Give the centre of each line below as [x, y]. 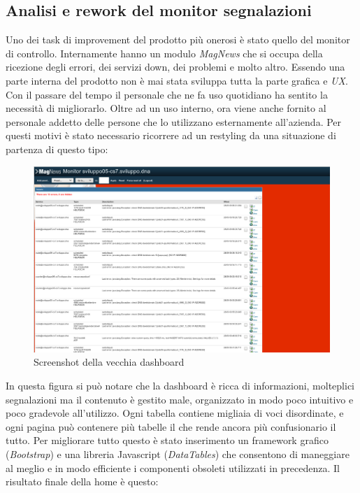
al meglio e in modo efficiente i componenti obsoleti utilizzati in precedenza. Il [173, 467]
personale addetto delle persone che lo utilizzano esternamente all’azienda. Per [174, 121]
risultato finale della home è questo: [82, 481]
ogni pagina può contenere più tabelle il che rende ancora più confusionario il [171, 426]
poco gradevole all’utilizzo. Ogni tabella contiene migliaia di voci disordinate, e [175, 413]
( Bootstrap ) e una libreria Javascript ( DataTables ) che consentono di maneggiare [178, 453]
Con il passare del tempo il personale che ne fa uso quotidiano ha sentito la [167, 94]
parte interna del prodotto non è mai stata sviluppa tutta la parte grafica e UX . [177, 80]
